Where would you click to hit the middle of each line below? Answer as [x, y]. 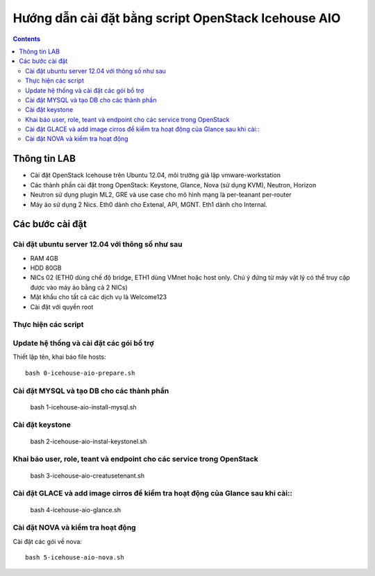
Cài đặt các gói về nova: [48, 541]
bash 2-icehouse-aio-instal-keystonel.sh [89, 441]
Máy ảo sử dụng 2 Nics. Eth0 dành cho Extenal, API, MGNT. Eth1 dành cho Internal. [149, 204]
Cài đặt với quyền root [62, 307]
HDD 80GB [46, 268]
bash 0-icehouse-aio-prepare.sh [80, 373]
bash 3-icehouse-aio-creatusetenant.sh [87, 475]
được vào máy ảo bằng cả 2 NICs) [79, 287]
